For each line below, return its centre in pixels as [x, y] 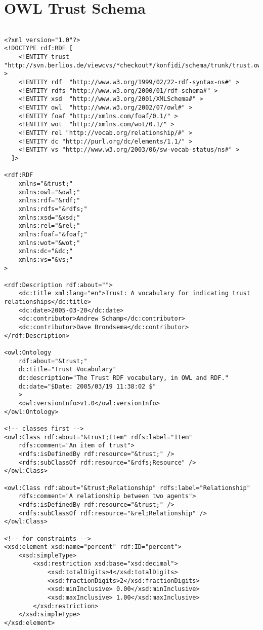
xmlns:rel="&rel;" [49, 226]
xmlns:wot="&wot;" [49, 243]
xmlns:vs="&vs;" [46, 259]
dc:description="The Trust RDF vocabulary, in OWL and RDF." [123, 378]
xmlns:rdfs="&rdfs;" [53, 209]
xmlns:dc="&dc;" [46, 251]
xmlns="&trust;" [46, 183]
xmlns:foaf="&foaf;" [53, 234]
